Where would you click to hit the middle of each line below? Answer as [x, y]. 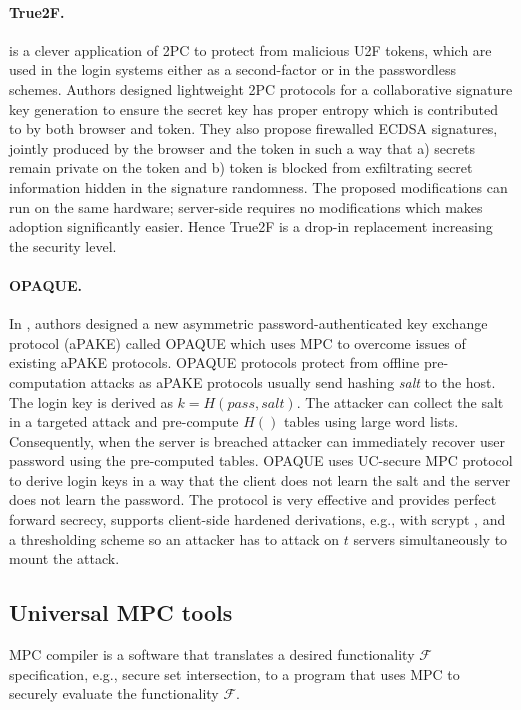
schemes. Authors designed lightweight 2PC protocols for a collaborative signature [261, 88]
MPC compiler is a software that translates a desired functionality [212, 654]
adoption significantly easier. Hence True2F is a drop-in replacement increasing [251, 226]
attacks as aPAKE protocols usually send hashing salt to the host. [293, 381]
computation [48, 381]
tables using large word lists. [371, 421]
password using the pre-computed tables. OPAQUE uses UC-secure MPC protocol [261, 460]
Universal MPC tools [121, 612]
